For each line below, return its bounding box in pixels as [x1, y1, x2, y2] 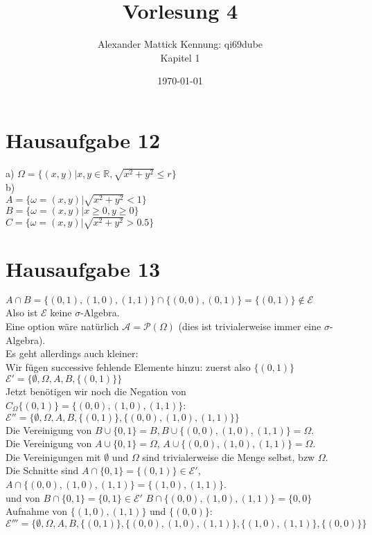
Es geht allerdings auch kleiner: [6, 346, 139, 361]
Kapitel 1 [160, 50, 200, 64]
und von [6, 490, 40, 505]
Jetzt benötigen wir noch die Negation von [6, 384, 186, 399]
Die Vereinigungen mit [6, 449, 101, 464]
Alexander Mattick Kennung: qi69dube [97, 37, 263, 51]
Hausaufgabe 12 [6, 125, 161, 154]
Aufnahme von [6, 504, 68, 518]
